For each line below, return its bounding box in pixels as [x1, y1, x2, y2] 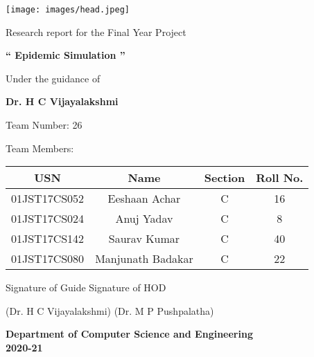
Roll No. [256, 170, 304, 186]
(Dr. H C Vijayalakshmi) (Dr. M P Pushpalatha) [6, 303, 214, 318]
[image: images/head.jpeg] [6, 5, 130, 15]
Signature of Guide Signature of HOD [6, 280, 166, 295]
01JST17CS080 [11, 250, 85, 267]
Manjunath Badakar [95, 250, 193, 267]
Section [204, 170, 245, 186]
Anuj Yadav [115, 210, 173, 227]
